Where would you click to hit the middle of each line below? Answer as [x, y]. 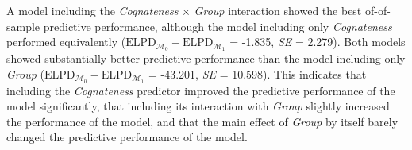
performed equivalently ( [66, 42]
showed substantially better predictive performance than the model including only [206, 58]
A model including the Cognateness [92, 10]
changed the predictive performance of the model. [127, 137]
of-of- [377, 10]
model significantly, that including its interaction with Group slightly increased [198, 106]
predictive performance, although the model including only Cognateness [218, 26]
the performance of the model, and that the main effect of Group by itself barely [202, 121]
